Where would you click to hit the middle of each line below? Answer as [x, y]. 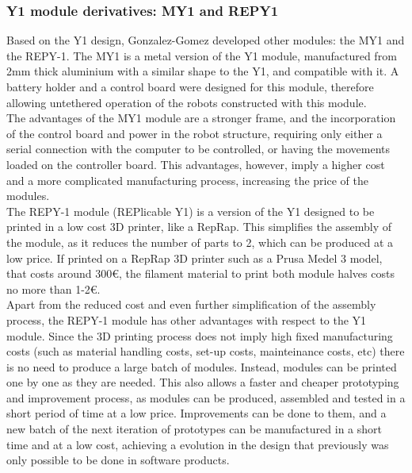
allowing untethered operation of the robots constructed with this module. [187, 102]
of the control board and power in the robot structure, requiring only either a [195, 133]
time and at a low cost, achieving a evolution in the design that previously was [198, 444]
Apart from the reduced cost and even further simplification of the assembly [191, 304]
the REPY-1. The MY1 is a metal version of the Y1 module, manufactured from [202, 55]
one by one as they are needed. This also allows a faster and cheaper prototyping [203, 382]
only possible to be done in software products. [118, 460]
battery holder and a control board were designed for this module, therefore [190, 87]
